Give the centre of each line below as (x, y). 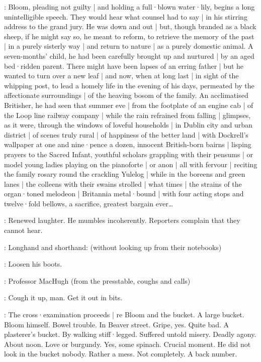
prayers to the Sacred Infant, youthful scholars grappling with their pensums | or (128, 154)
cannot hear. (23, 230)
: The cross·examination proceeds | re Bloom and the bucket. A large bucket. (124, 315)
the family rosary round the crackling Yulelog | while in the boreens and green (125, 174)
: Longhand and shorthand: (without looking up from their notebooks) (113, 247)
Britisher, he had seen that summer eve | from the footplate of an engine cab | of (129, 105)
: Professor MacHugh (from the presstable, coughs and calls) (97, 280)
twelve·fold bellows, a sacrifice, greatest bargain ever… (89, 203)
